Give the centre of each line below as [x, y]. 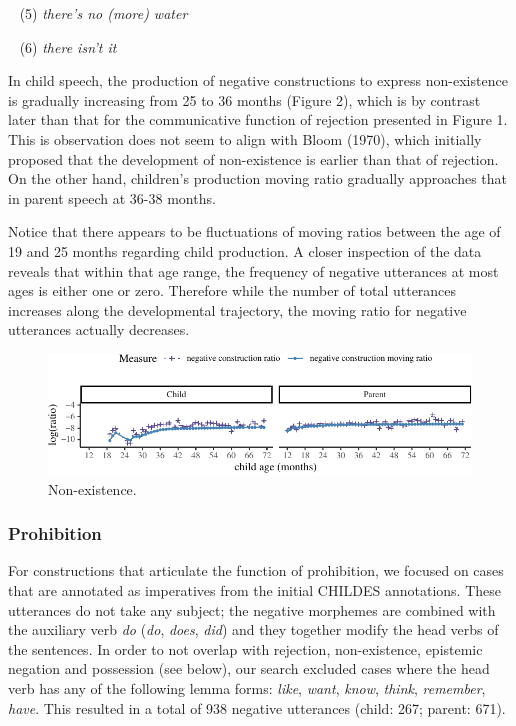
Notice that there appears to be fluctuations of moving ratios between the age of [254, 231]
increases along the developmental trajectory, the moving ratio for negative [237, 309]
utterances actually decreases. [99, 329]
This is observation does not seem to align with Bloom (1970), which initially [245, 138]
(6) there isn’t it [68, 46]
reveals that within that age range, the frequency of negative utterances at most [253, 270]
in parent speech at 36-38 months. [112, 197]
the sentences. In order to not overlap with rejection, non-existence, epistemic [245, 648]
